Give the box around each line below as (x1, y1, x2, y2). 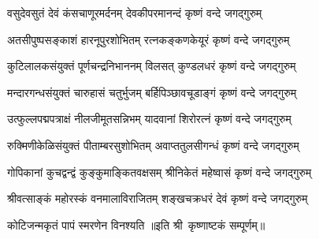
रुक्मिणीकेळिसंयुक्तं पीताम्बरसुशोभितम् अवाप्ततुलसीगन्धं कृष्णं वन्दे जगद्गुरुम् (7, 136, 299, 153)
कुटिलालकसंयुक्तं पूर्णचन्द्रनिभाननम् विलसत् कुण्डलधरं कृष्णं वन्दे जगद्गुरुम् (7, 58, 296, 74)
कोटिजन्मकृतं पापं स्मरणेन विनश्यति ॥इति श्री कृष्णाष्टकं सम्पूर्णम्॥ (7, 216, 265, 233)
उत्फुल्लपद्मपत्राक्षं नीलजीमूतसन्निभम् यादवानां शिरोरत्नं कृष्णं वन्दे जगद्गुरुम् (7, 110, 291, 127)
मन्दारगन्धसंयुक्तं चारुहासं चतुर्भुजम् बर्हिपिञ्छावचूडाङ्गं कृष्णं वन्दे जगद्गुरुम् (7, 84, 297, 100)
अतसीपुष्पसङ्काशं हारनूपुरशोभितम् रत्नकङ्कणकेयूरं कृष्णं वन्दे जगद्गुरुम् (7, 31, 290, 47)
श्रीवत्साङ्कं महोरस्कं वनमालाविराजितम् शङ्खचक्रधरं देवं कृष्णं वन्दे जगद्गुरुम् (7, 190, 308, 207)
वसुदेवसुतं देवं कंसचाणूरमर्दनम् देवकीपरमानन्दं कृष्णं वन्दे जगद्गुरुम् (7, 5, 262, 21)
